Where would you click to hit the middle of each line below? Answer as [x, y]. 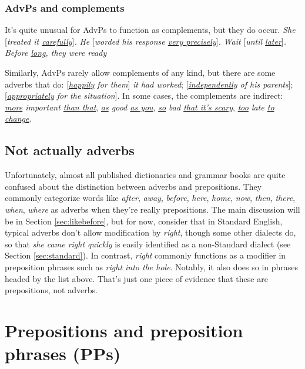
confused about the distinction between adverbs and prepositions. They [133, 186]
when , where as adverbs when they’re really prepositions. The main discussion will [152, 209]
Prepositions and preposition [124, 330]
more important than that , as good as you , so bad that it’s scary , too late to [140, 107]
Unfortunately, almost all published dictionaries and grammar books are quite [145, 175]
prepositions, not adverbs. [51, 290]
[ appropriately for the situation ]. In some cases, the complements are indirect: [144, 95]
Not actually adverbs [70, 150]
